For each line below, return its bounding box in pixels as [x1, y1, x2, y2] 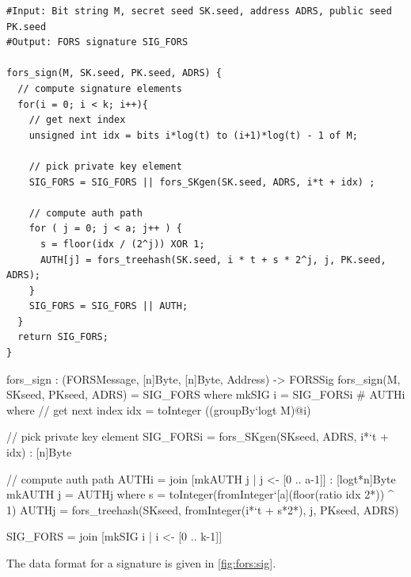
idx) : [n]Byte [6, 444, 72, 460]
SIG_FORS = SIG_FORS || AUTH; [29, 300, 188, 312]
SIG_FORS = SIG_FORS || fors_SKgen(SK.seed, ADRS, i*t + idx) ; [29, 176, 375, 188]
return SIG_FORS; [17, 331, 108, 343]
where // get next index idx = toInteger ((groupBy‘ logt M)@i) [6, 401, 311, 418]
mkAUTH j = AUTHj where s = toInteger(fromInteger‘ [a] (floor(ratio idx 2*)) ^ [6, 486, 394, 502]
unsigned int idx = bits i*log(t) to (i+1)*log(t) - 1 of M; [29, 129, 358, 141]
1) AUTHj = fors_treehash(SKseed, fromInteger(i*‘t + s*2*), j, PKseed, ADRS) [6, 501, 399, 518]
